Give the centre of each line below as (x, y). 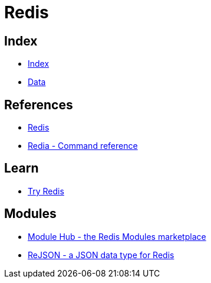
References (39, 105)
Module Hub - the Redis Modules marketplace (117, 236)
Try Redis (46, 191)
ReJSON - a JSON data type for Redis (101, 255)
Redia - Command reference (83, 146)
